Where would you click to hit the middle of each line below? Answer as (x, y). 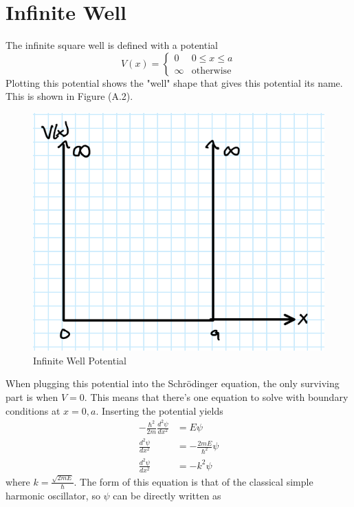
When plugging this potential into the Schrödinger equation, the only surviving (173, 383)
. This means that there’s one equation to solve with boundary (216, 397)
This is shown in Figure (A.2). (69, 96)
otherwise (211, 71)
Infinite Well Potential (80, 360)
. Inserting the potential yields (159, 410)
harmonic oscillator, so (53, 495)
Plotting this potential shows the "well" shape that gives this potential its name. (174, 82)
